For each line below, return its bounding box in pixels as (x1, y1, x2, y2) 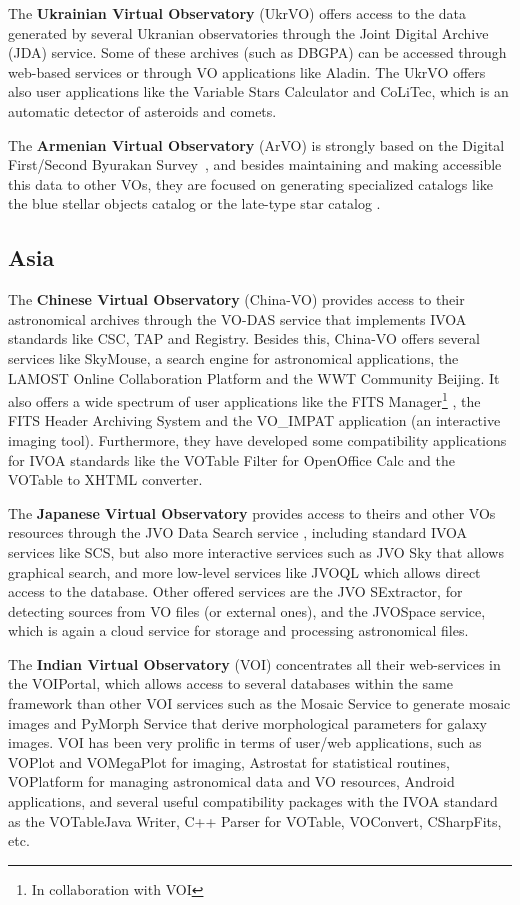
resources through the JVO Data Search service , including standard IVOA (8, 522, 468, 543)
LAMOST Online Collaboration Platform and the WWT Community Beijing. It (8, 367, 500, 388)
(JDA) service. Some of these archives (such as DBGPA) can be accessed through (8, 42, 507, 63)
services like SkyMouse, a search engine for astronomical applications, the (8, 347, 459, 368)
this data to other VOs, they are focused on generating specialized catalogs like (8, 173, 494, 194)
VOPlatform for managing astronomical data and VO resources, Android (8, 771, 455, 792)
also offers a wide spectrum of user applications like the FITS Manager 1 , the (8, 388, 481, 411)
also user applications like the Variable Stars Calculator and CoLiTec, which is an (8, 81, 509, 102)
